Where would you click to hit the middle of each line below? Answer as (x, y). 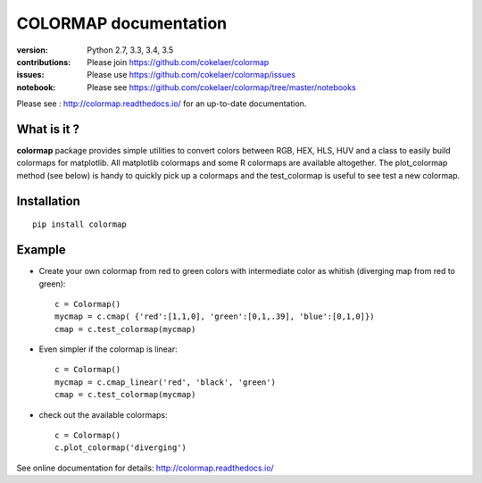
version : (32, 50)
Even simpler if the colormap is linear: (108, 349)
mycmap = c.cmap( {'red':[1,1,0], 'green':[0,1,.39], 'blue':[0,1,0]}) (215, 316)
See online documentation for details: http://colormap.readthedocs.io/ (145, 468)
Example (41, 250)
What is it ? (48, 129)
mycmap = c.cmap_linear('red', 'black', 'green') (166, 382)
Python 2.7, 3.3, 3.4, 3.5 (130, 50)
